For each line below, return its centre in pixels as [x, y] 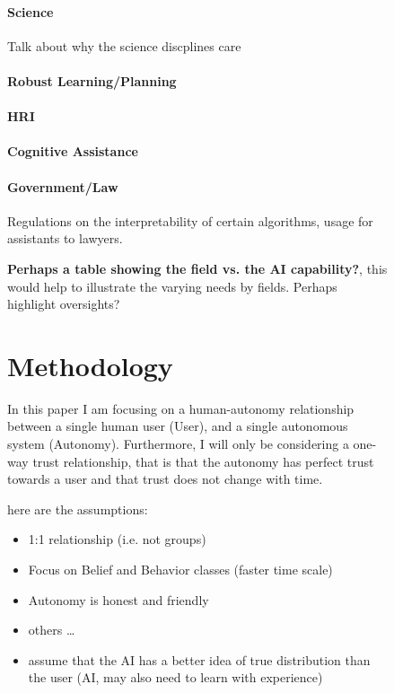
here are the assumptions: [78, 509]
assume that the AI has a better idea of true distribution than [199, 659]
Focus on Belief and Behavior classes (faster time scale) [180, 569]
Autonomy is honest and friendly [118, 599]
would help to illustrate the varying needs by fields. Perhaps [172, 286]
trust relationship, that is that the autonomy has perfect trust [203, 461]
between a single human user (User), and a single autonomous [178, 426]
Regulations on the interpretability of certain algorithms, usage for [190, 220]
